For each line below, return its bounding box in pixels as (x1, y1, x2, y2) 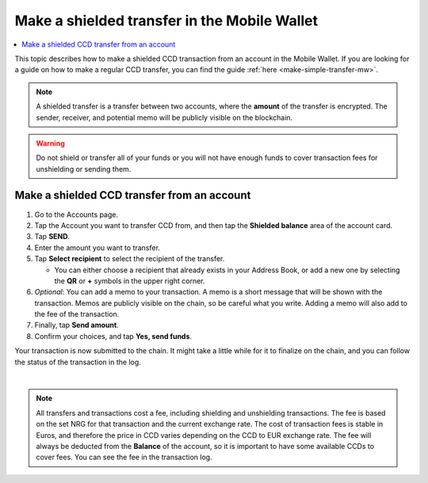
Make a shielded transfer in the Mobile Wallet (14, 12, 319, 29)
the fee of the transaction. (34, 310, 120, 319)
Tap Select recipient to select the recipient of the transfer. (34, 254, 225, 264)
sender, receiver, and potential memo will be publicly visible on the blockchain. (36, 112, 293, 122)
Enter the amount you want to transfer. (34, 242, 160, 253)
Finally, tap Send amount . (34, 321, 119, 330)
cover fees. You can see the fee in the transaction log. (36, 452, 213, 462)
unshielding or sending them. (36, 164, 132, 173)
